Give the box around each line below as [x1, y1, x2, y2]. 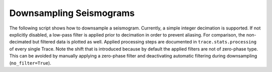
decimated [9, 39, 32, 45]
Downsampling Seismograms [9, 7, 135, 18]
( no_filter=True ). [9, 60, 51, 66]
